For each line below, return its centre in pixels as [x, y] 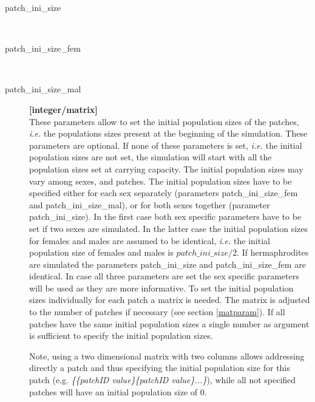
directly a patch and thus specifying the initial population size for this [160, 368]
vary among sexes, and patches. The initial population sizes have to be [161, 181]
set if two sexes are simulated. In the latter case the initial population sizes [169, 228]
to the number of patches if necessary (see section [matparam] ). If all [157, 312]
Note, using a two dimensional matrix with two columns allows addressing [167, 356]
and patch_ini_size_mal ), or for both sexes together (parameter [150, 204]
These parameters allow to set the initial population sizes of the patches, [164, 121]
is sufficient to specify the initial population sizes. [121, 336]
